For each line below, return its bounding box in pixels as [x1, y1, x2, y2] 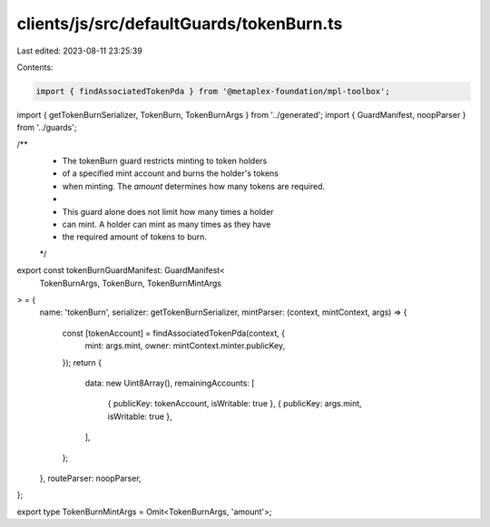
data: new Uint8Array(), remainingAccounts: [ [84, 377, 255, 388]
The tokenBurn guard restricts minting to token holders [62, 155, 268, 167]
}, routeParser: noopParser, [39, 473, 142, 483]
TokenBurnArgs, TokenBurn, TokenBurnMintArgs [39, 278, 222, 288]
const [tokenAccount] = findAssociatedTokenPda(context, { [62, 327, 286, 338]
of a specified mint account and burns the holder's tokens [62, 168, 279, 179]
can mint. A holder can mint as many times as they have [62, 219, 271, 230]
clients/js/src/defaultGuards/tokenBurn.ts [16, 14, 343, 34]
